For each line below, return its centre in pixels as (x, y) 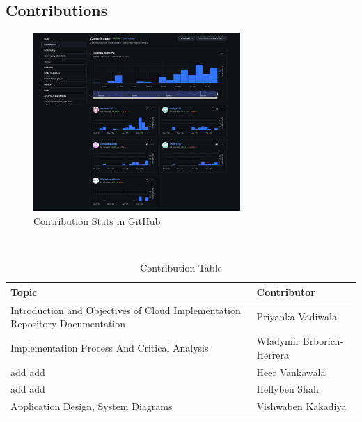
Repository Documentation (68, 323)
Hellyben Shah (288, 389)
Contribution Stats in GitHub (97, 221)
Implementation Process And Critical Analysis (110, 347)
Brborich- (323, 341)
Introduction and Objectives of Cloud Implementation (126, 310)
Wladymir (278, 341)
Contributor (286, 291)
